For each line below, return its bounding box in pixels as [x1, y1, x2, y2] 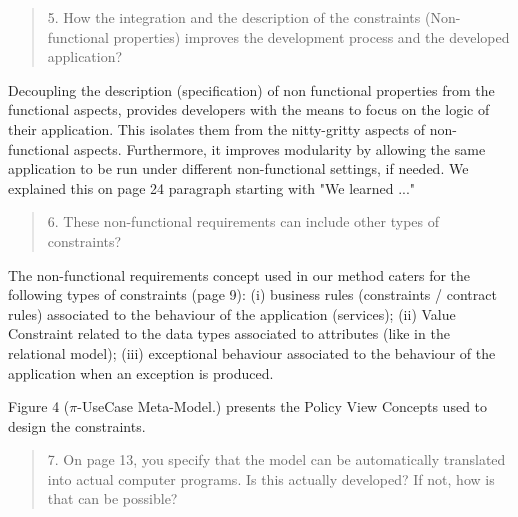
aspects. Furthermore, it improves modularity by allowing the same [73, 138, 486, 159]
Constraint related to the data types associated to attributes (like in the [8, 323, 450, 344]
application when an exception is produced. [8, 362, 274, 383]
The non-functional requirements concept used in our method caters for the [8, 264, 471, 285]
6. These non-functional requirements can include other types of [47, 211, 439, 232]
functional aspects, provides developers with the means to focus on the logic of [8, 99, 490, 120]
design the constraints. [8, 415, 146, 436]
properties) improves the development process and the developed [113, 26, 510, 47]
